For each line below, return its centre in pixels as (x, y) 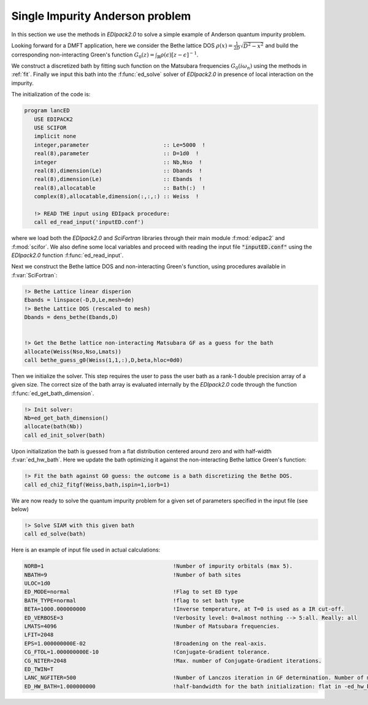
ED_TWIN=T (39, 669)
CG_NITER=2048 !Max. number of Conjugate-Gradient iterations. (173, 661)
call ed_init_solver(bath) (65, 435)
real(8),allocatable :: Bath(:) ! (120, 188)
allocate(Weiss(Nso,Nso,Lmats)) (73, 352)
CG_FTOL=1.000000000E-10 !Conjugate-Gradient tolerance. (147, 652)
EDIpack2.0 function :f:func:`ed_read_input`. (67, 255)
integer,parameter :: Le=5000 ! (120, 145)
